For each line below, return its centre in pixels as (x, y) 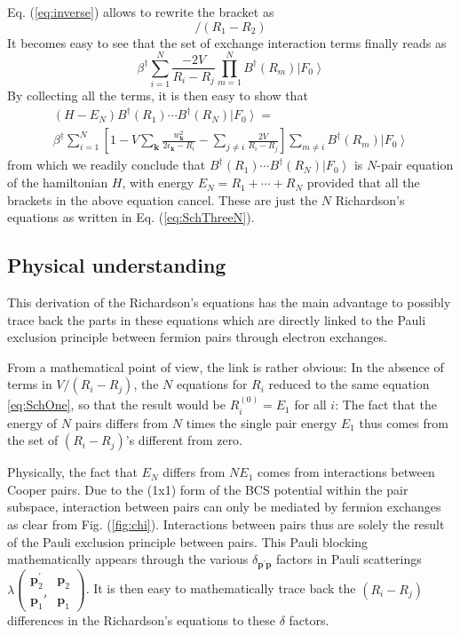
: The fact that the (386, 405)
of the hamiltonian (58, 183)
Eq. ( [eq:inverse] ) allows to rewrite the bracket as (141, 12)
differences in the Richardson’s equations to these (142, 620)
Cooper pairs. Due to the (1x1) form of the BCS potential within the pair (208, 489)
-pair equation (415, 165)
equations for (212, 384)
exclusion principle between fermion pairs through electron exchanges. (197, 337)
